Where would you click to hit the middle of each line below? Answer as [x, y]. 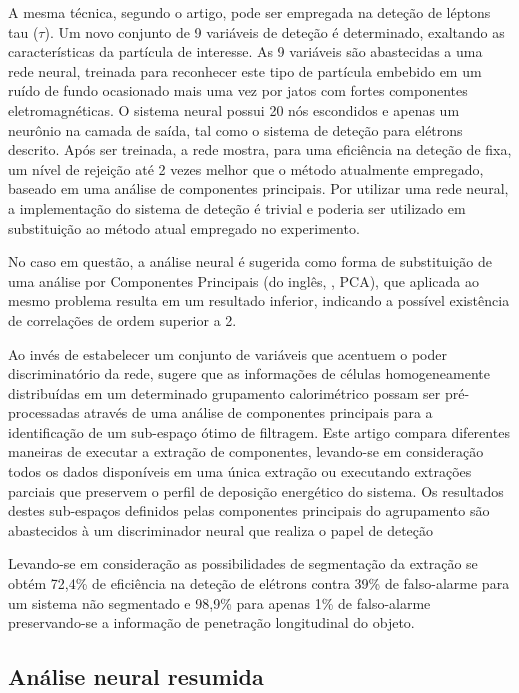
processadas [44, 412]
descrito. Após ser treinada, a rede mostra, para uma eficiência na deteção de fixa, [260, 149]
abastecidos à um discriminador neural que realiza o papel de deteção [221, 529]
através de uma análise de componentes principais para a [258, 412]
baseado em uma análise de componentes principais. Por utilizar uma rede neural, [258, 188]
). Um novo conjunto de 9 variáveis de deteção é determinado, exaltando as [274, 31]
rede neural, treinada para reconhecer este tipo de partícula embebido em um [245, 70]
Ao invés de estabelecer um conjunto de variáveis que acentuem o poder [227, 353]
